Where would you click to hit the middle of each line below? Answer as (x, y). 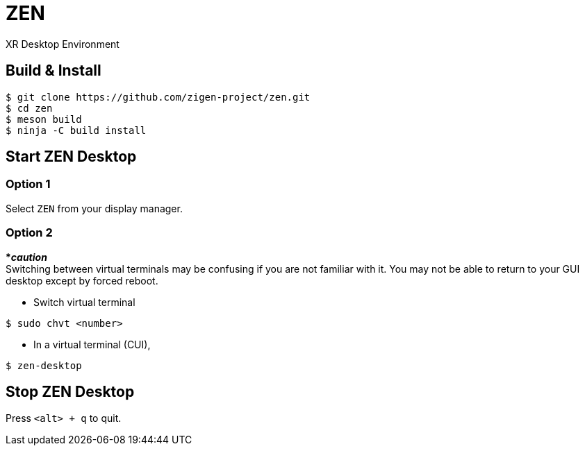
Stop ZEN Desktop (70, 391)
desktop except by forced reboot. (82, 280)
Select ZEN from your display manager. (94, 208)
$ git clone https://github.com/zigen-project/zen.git (158, 97)
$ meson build (44, 119)
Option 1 (28, 184)
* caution (26, 257)
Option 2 (29, 233)
